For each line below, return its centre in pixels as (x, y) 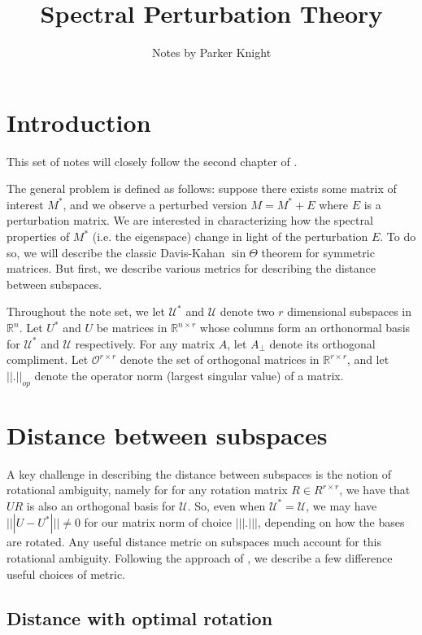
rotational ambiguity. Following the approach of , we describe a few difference (200, 558)
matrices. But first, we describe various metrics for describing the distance (191, 268)
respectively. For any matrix (145, 343)
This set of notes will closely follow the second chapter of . (152, 161)
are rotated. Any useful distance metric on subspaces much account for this (194, 542)
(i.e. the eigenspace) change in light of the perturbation (230, 236)
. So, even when (226, 505)
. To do (398, 236)
